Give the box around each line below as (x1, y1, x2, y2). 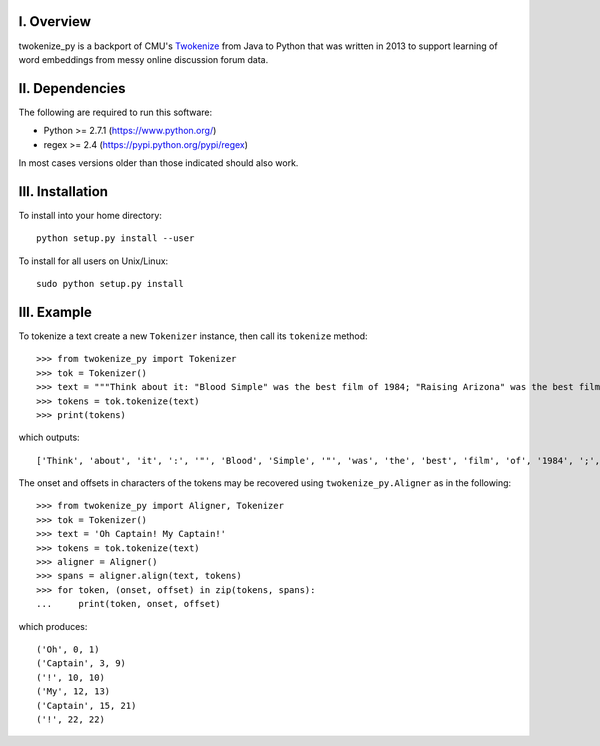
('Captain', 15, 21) (36, 700, 137, 711)
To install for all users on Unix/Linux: (18, 255, 169, 267)
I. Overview (18, 13, 92, 30)
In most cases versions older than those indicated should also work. (18, 156, 299, 169)
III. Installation (18, 183, 109, 200)
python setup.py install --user (36, 233, 195, 244)
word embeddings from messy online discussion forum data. (18, 53, 269, 65)
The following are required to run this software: (18, 106, 213, 118)
